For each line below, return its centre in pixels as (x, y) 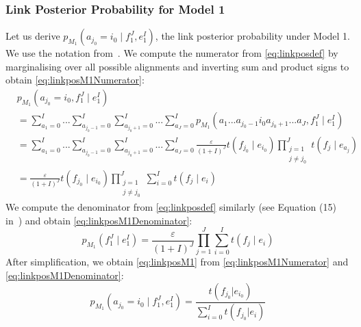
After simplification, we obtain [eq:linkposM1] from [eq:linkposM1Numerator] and (177, 262)
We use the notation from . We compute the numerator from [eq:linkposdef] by (172, 53)
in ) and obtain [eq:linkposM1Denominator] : (99, 220)
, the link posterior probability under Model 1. (253, 36)
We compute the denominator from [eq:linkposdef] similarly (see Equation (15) (171, 207)
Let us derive (33, 36)
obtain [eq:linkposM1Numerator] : (75, 80)
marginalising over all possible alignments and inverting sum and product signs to (177, 66)
